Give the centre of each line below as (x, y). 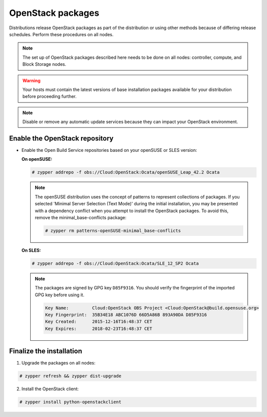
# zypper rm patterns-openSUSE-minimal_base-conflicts (113, 231)
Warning (31, 80)
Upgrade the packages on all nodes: (59, 363)
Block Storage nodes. (44, 64)
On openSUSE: (37, 159)
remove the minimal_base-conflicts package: (81, 217)
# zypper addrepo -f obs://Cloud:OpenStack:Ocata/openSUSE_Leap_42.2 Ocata (126, 172)
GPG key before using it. (60, 295)
